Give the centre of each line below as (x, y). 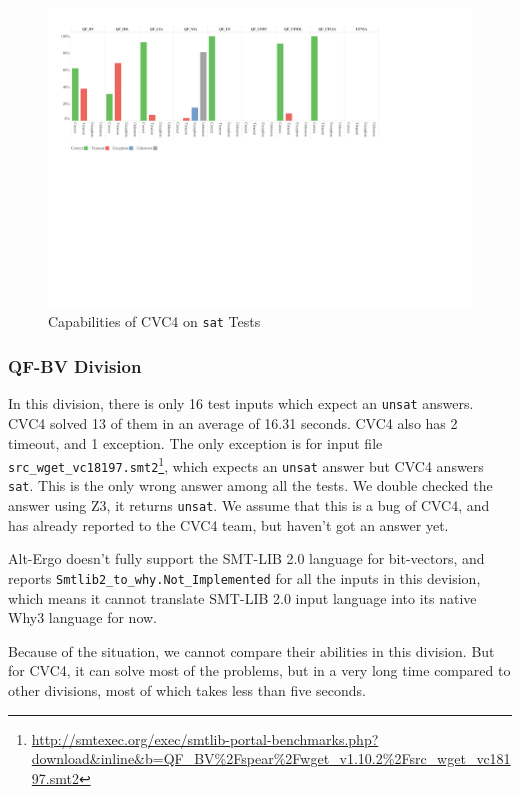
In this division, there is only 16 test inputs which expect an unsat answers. (241, 403)
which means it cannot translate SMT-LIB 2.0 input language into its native (242, 597)
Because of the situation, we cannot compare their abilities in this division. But (251, 650)
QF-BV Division (75, 365)
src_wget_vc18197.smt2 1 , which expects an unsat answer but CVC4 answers (246, 464)
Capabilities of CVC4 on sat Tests (154, 321)
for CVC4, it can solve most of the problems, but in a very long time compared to (259, 670)
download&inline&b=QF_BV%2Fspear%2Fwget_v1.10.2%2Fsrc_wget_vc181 (271, 758)
